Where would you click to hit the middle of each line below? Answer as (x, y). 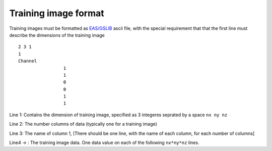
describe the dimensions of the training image (57, 35)
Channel (28, 61)
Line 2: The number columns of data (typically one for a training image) (83, 124)
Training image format (57, 13)
